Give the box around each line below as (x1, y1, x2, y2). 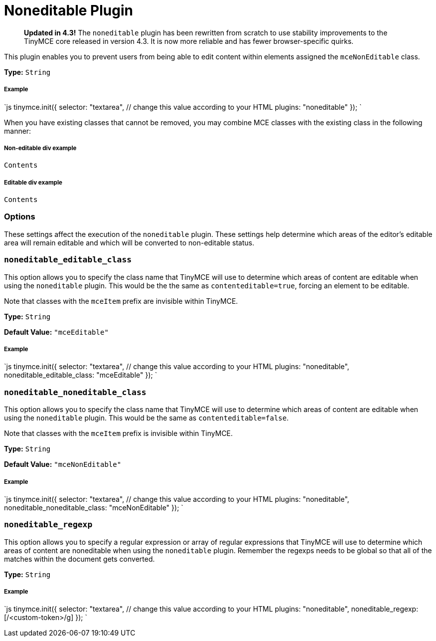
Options (4, 212, 35, 222)
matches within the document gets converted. (4, 554, 155, 563)
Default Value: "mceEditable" (4, 327, 109, 336)
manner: (4, 126, 31, 135)
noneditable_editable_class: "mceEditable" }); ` (4, 371, 157, 380)
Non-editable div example (4, 144, 77, 152)
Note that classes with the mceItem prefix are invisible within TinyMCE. (4, 296, 238, 305)
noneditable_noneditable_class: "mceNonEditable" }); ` (4, 503, 183, 512)
